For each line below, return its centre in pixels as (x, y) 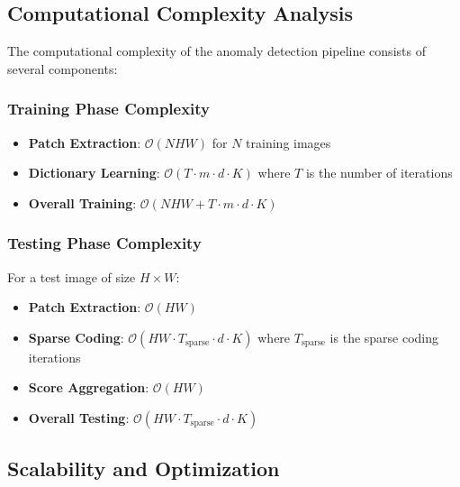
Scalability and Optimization (144, 469)
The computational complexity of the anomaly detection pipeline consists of (216, 51)
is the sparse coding (384, 337)
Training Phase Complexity (109, 109)
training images (289, 142)
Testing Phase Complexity (104, 243)
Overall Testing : (79, 417)
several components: (63, 68)
